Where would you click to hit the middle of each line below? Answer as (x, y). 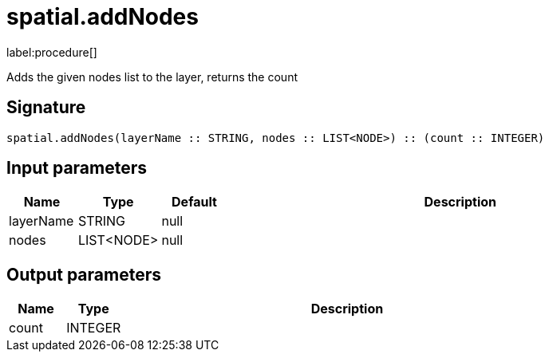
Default (194, 202)
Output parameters (84, 274)
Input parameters (77, 168)
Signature (46, 108)
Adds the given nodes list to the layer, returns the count (152, 77)
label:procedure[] (52, 52)
